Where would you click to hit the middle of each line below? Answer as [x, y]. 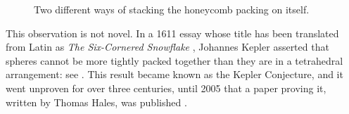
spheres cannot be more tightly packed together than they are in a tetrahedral [174, 60]
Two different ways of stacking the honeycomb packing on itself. [172, 9]
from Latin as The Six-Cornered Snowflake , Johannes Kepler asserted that [167, 47]
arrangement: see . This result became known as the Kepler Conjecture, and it [174, 74]
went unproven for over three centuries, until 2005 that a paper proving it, [166, 88]
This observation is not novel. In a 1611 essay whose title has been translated [172, 33]
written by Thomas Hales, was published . [96, 102]
